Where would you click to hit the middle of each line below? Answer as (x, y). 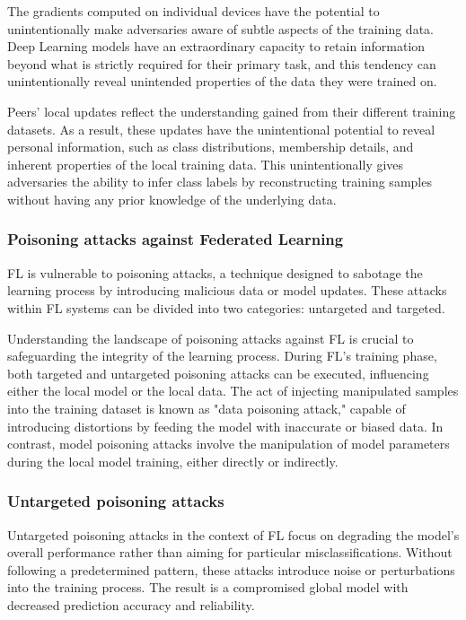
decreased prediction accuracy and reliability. (131, 604)
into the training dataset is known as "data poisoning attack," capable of (207, 408)
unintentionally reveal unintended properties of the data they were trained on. (222, 81)
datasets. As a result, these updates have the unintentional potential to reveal (221, 129)
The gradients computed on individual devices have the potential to (193, 11)
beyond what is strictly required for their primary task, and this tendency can (222, 63)
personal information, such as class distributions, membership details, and (211, 147)
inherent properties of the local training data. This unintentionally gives (206, 164)
